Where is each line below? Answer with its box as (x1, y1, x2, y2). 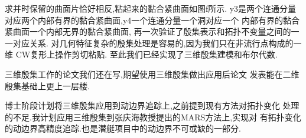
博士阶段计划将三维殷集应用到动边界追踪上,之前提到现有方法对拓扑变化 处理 (5, 99, 300, 112)
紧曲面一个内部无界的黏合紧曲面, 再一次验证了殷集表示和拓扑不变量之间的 (5, 25, 291, 38)
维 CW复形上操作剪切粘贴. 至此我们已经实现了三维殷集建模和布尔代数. (5, 48, 278, 60)
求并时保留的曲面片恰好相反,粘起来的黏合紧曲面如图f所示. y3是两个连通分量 (5, 2, 297, 14)
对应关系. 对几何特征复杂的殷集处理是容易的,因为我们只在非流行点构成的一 (12, 36, 302, 49)
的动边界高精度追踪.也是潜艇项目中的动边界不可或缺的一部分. (5, 122, 241, 134)
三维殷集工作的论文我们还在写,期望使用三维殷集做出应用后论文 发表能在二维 (5, 68, 300, 80)
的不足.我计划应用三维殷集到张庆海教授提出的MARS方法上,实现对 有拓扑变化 (5, 110, 301, 123)
